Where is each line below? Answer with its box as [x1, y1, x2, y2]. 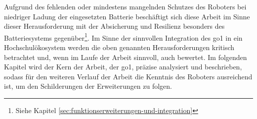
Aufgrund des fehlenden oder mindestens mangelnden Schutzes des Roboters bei [4, 1, 247, 11]
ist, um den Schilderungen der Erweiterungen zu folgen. [4, 81, 172, 91]
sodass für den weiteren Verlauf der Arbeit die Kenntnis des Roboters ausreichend [4, 71, 253, 81]
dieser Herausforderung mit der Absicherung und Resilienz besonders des [4, 21, 225, 31]
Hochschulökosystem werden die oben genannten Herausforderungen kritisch [4, 42, 235, 53]
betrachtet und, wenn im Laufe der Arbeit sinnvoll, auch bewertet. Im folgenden [4, 52, 247, 62]
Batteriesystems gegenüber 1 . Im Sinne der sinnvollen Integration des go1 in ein [4, 31, 243, 43]
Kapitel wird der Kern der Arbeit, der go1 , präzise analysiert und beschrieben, [4, 61, 242, 72]
